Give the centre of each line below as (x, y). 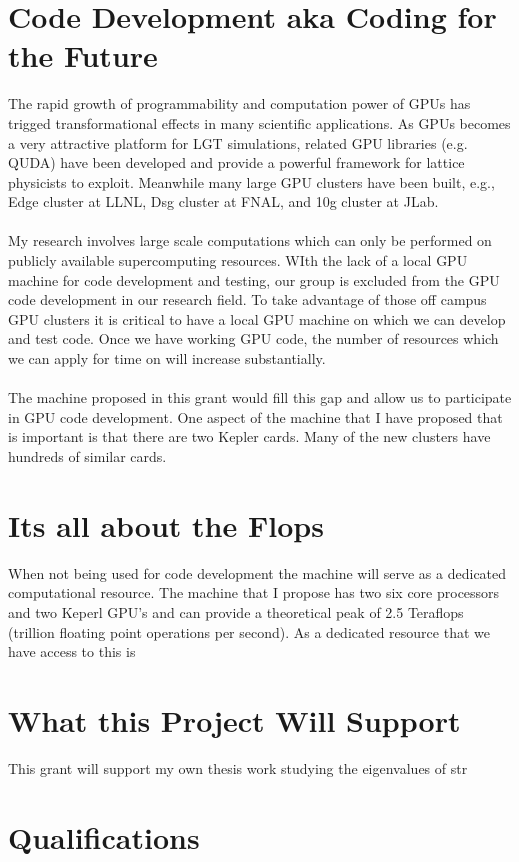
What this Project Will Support (234, 719)
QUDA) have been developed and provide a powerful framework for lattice (236, 162)
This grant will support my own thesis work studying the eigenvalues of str (238, 767)
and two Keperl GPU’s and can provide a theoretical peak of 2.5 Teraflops (236, 611)
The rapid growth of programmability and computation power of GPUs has (239, 103)
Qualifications (104, 836)
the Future (83, 55)
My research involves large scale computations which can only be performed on (250, 240)
